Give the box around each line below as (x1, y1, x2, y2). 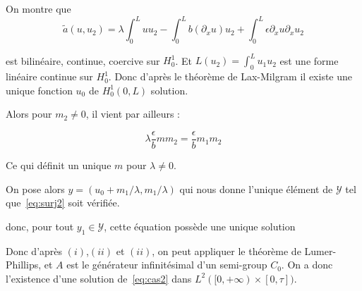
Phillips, (6, 257, 42, 272)
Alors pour (6, 106, 52, 121)
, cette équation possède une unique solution (104, 218, 296, 233)
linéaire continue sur (6, 69, 93, 84)
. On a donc (281, 257, 333, 272)
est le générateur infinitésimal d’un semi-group (66, 257, 267, 272)
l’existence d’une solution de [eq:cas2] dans (6, 271, 192, 285)
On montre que (6, 1, 71, 16)
